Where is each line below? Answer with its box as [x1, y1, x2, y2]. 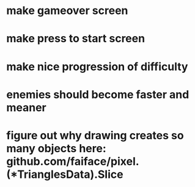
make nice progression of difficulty [6, 59, 188, 73]
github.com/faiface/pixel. [6, 154, 139, 168]
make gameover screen [6, 4, 128, 18]
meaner [6, 100, 47, 114]
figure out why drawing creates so [6, 128, 185, 142]
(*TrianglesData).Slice [6, 167, 123, 181]
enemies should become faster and [6, 87, 189, 101]
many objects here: [6, 141, 107, 155]
